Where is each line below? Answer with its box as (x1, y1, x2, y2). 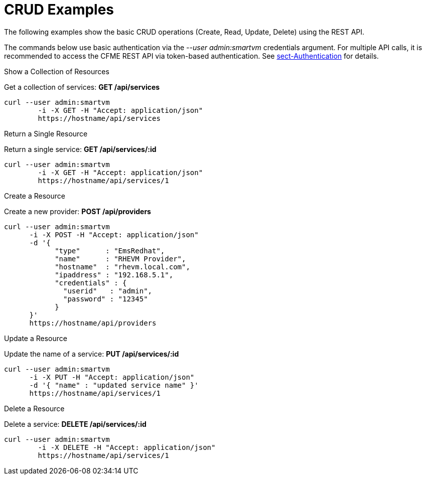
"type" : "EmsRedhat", (55, 246, 165, 255)
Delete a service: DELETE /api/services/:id (4, 419, 147, 428)
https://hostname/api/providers (29, 318, 157, 327)
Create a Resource (4, 191, 65, 200)
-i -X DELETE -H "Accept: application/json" (38, 443, 216, 451)
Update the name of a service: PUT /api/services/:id (4, 349, 179, 358)
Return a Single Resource (4, 129, 88, 138)
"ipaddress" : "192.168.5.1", (55, 270, 174, 279)
